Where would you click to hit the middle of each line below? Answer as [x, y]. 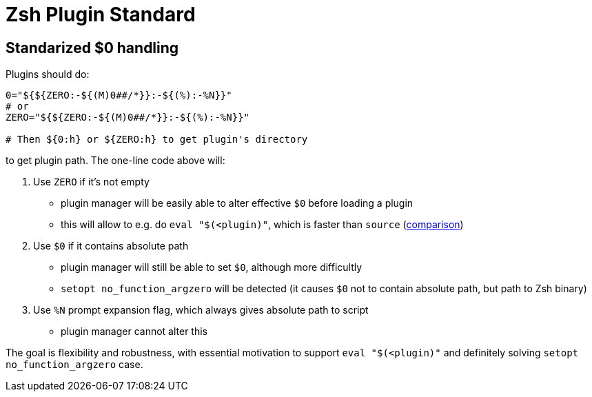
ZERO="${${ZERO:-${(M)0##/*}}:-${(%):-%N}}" [128, 118]
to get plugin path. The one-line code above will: [115, 161]
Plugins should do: [48, 74]
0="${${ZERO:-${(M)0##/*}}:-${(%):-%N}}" [119, 95]
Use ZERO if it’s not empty [91, 182]
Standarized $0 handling [92, 48]
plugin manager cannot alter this [134, 332]
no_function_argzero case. [74, 365]
